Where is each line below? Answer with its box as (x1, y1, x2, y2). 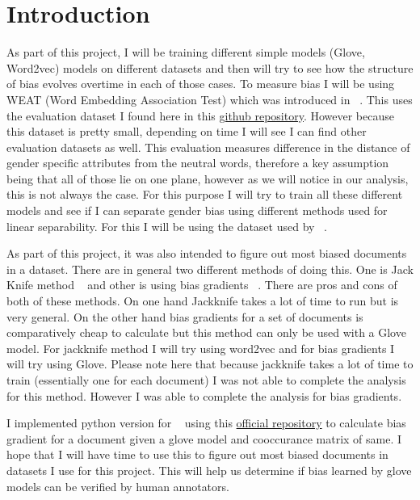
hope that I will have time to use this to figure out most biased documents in (6, 446, 388, 463)
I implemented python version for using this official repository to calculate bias (6, 414, 406, 431)
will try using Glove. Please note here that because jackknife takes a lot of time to (6, 355, 414, 372)
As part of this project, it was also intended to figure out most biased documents (6, 245, 407, 262)
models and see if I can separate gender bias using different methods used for (6, 202, 388, 219)
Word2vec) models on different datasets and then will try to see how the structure (6, 59, 414, 76)
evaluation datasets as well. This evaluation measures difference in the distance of (6, 138, 410, 155)
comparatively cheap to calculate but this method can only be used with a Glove (6, 324, 406, 341)
